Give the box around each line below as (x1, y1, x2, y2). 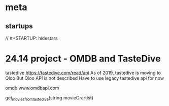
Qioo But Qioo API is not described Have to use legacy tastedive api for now (5, 75, 164, 81)
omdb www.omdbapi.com (5, 85, 59, 91)
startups (5, 22, 33, 30)
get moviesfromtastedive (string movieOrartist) (5, 94, 94, 102)
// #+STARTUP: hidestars (5, 35, 58, 41)
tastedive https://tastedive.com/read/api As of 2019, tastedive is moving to (5, 69, 161, 76)
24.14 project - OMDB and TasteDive (5, 53, 161, 64)
